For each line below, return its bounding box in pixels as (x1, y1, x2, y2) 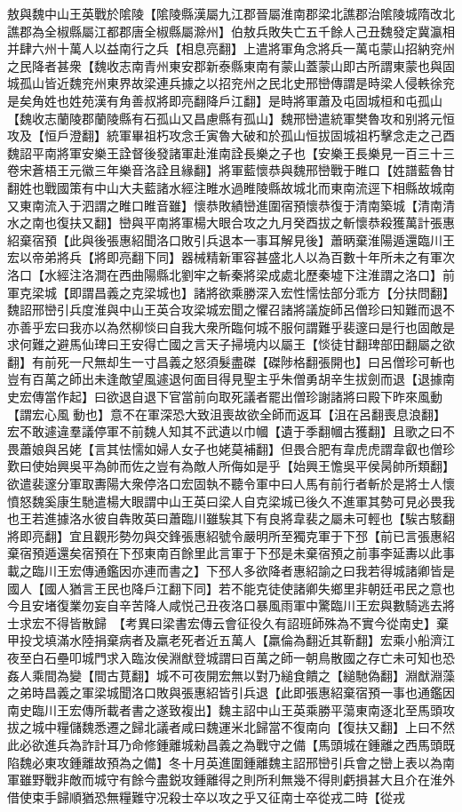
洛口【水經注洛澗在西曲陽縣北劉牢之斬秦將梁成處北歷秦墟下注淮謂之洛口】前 (7, 265, 455, 283)
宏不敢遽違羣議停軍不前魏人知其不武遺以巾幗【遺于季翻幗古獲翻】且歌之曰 (7, 422, 442, 441)
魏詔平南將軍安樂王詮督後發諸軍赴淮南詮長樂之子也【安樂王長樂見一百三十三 (7, 143, 455, 162)
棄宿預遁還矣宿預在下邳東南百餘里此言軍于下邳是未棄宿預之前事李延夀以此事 (7, 544, 455, 562)
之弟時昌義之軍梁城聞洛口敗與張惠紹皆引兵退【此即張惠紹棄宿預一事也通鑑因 (7, 683, 455, 702)
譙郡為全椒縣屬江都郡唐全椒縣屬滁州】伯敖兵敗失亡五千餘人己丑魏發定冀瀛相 (7, 21, 455, 40)
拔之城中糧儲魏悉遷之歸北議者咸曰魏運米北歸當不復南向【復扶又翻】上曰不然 (7, 718, 455, 736)
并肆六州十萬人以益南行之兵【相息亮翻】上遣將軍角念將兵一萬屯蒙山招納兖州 (7, 39, 455, 58)
